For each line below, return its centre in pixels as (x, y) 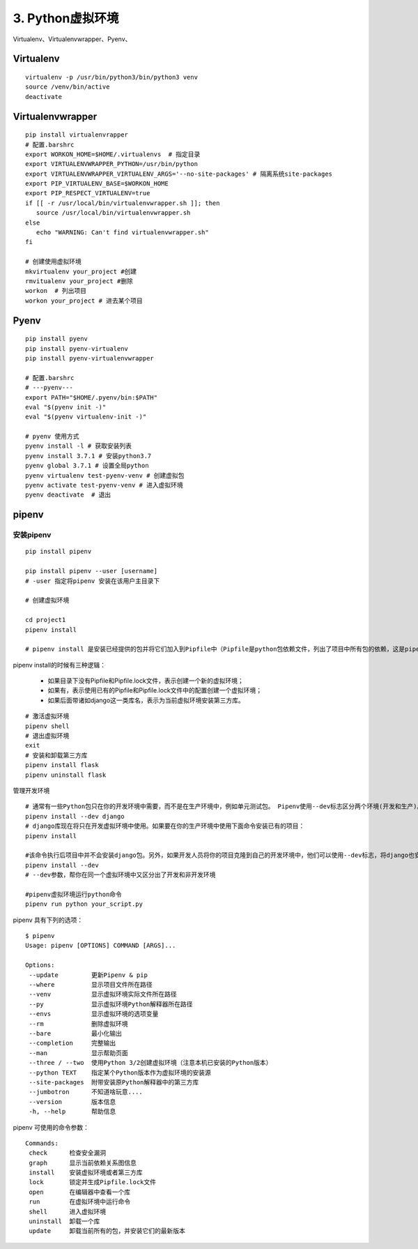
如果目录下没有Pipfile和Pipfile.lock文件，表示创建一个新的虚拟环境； (146, 681)
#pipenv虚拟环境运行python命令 (73, 894)
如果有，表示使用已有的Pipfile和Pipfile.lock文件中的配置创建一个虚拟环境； (155, 690)
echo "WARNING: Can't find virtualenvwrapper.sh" (122, 233)
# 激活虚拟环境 (47, 716)
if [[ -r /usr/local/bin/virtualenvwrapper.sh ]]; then (123, 203)
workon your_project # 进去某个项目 (84, 301)
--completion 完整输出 (72, 1043)
